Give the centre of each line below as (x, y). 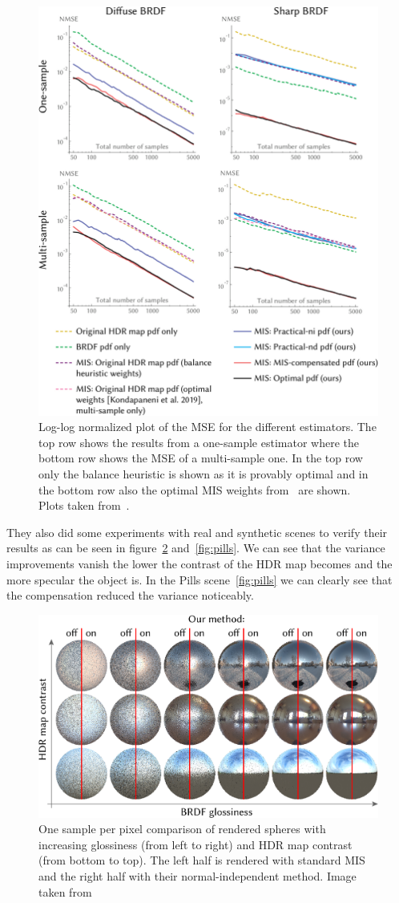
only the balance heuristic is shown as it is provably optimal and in (204, 473)
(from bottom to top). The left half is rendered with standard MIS (202, 860)
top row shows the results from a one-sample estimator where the (199, 442)
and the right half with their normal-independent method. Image (197, 875)
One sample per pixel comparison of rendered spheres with (182, 829)
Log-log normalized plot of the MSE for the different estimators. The (208, 427)
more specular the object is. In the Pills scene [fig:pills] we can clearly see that (199, 579)
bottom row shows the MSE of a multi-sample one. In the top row (201, 458)
